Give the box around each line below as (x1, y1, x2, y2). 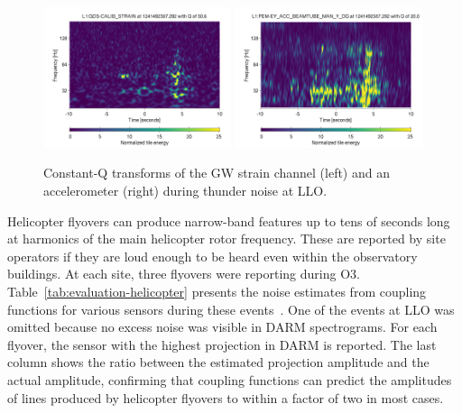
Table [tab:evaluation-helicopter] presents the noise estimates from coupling (7, 281, 427, 300)
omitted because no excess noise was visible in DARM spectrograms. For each (7, 317, 438, 336)
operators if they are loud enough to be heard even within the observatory (7, 246, 418, 265)
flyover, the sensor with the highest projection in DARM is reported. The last (7, 335, 437, 353)
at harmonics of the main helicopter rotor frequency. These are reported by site (7, 229, 446, 248)
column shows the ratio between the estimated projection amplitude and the (7, 353, 430, 372)
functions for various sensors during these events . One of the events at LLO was (7, 299, 455, 318)
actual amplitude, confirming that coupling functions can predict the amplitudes (7, 370, 452, 389)
